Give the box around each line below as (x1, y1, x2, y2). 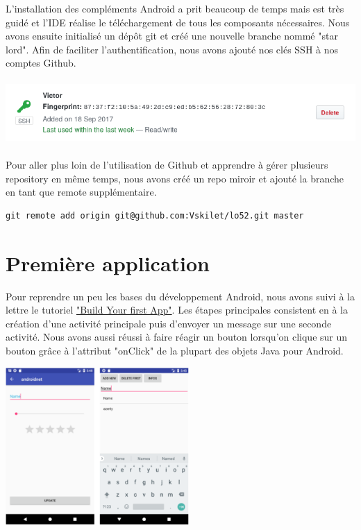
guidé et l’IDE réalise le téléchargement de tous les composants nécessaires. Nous (6, 15, 350, 29)
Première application (6, 248, 210, 277)
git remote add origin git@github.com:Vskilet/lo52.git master (6, 210, 304, 221)
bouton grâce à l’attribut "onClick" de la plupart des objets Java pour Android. (6, 343, 344, 357)
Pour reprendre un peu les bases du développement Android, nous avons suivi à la (6, 289, 355, 303)
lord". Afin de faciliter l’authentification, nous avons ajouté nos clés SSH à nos (6, 42, 339, 56)
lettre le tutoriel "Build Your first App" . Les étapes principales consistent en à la (6, 302, 348, 317)
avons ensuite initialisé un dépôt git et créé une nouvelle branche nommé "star (6, 28, 338, 43)
